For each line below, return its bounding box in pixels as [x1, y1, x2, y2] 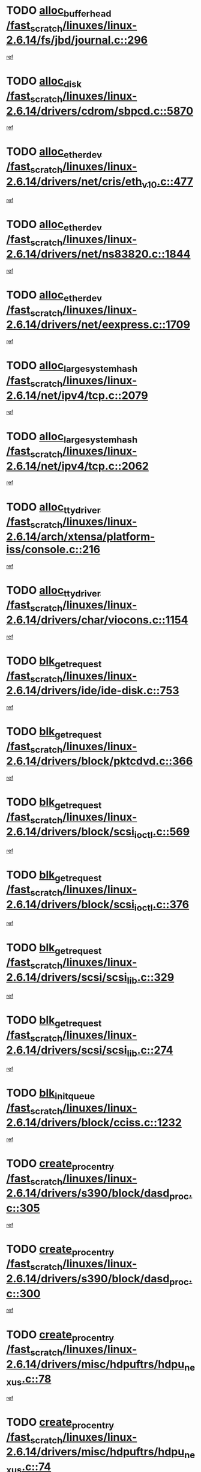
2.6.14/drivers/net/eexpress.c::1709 [6, 318, 191, 332]
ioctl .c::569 [134, 825, 190, 841]
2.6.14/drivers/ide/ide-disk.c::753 [6, 684, 179, 697]
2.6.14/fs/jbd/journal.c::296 [6, 34, 148, 47]
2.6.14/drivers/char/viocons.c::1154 [6, 613, 188, 626]
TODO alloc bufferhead [6, 4, 112, 19]
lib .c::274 [127, 1043, 173, 1059]
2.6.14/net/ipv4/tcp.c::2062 [6, 459, 149, 473]
